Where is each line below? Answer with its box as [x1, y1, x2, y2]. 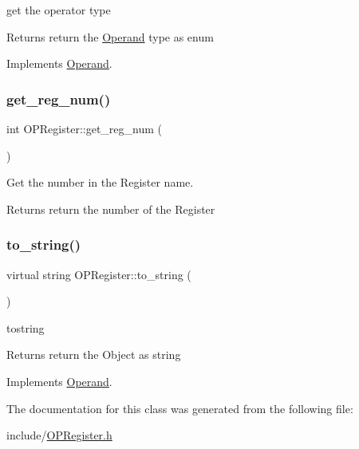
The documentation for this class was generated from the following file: [6, 400, 353, 416]
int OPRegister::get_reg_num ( [6, 120, 162, 136]
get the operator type [6, 2, 111, 18]
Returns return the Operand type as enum [6, 28, 214, 45]
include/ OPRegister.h [6, 427, 112, 443]
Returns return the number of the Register [6, 200, 215, 217]
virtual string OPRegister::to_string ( [6, 266, 191, 282]
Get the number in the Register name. [6, 174, 194, 191]
